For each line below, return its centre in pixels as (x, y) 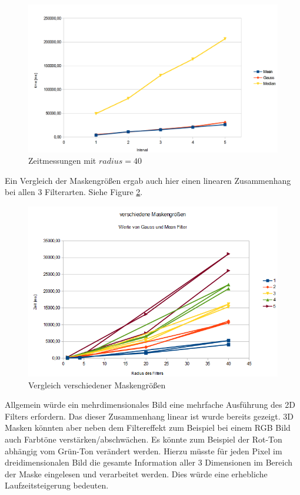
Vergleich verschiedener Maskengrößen (97, 385)
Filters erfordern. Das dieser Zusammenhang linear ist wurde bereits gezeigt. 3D (149, 416)
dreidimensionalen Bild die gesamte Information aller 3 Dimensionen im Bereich (149, 462)
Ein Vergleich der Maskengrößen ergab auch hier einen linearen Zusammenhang (148, 180)
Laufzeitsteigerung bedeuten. (57, 485)
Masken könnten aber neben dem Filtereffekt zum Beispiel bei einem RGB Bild (148, 428)
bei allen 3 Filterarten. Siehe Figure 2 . (74, 192)
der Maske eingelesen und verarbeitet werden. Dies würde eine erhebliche (136, 473)
